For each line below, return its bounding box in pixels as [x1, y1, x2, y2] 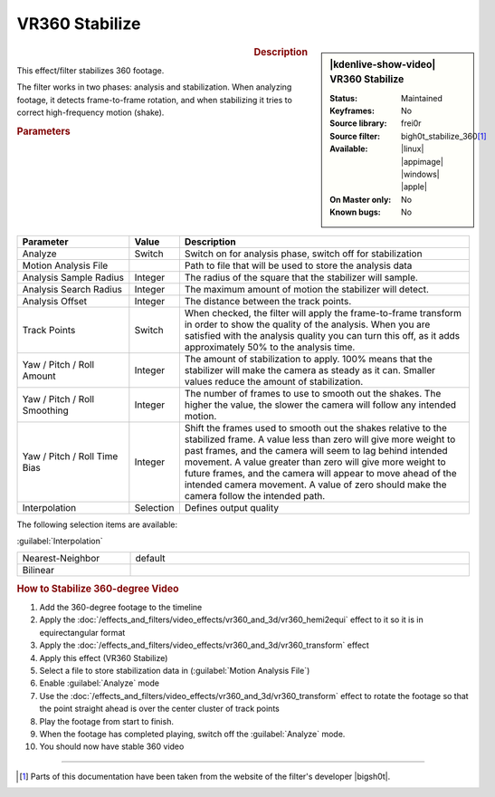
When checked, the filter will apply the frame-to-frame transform [184, 306, 462, 319]
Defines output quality [184, 501, 280, 514]
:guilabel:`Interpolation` [16, 535, 103, 546]
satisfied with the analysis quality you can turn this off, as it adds [184, 329, 461, 341]
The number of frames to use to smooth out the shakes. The [184, 387, 442, 399]
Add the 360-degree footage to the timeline [39, 602, 203, 613]
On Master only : [329, 194, 392, 205]
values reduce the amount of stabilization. [184, 375, 364, 388]
